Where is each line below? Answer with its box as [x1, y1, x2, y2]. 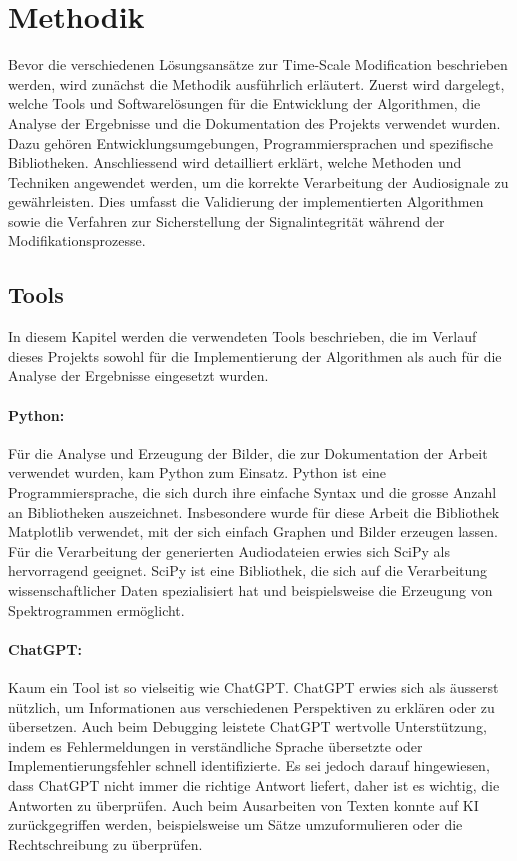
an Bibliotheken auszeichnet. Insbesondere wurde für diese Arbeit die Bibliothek [8, 501, 500, 522]
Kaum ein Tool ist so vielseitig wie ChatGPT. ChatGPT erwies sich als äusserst [8, 676, 499, 697]
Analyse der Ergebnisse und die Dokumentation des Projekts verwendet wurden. [8, 112, 501, 133]
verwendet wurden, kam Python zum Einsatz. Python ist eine [8, 462, 387, 483]
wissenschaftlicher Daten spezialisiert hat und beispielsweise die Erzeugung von [8, 580, 493, 600]
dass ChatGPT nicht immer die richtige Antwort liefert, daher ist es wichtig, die [8, 774, 500, 795]
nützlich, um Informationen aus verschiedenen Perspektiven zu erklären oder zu [8, 696, 495, 717]
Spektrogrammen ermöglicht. [8, 599, 185, 620]
